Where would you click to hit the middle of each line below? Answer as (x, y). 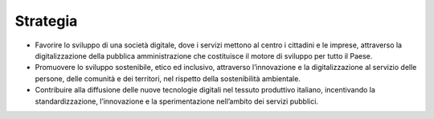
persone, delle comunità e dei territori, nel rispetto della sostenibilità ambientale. (168, 78)
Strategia (46, 21)
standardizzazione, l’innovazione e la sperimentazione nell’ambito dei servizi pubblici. (177, 101)
